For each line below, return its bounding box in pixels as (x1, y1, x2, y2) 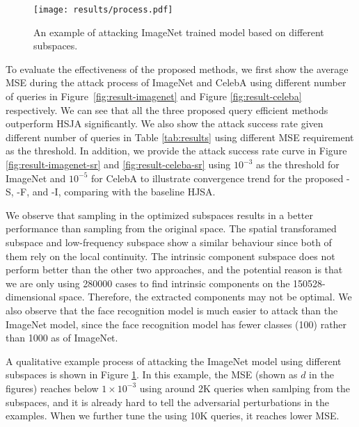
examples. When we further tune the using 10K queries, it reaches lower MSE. (6, 408, 340, 423)
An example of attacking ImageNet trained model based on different (33, 24, 324, 39)
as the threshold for (256, 157, 340, 171)
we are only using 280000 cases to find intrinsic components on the (6, 275, 290, 290)
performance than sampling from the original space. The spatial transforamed (6, 221, 337, 236)
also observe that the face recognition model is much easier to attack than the (6, 303, 338, 317)
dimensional (6, 289, 56, 304)
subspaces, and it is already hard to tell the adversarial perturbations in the (6, 394, 330, 409)
